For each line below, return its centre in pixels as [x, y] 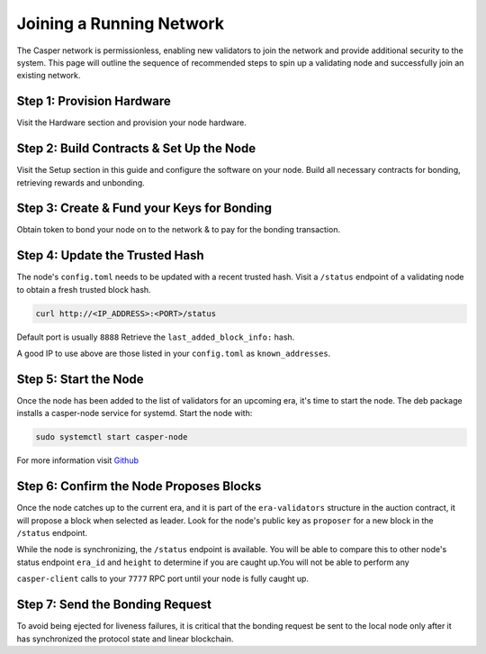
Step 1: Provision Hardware [94, 101]
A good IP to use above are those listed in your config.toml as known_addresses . [174, 354]
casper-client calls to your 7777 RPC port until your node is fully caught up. [163, 579]
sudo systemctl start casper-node [112, 437]
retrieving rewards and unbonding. [81, 182]
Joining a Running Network [121, 23]
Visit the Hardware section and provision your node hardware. [131, 123]
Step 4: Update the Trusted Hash [110, 255]
